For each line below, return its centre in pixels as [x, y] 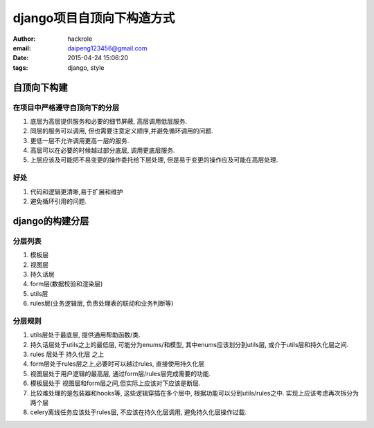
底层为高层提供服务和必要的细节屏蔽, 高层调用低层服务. [109, 121]
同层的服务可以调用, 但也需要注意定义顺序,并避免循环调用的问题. [122, 131]
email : [22, 48]
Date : [21, 58]
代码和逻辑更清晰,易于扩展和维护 [77, 192]
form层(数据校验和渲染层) [66, 284]
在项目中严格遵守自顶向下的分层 [66, 107]
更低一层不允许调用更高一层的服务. [80, 140]
